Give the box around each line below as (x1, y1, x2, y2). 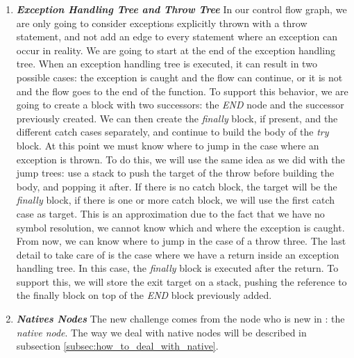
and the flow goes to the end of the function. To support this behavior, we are (16, 83, 348, 98)
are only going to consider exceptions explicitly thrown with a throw (16, 15, 307, 30)
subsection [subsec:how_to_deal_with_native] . (16, 339, 219, 353)
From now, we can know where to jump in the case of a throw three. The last (16, 234, 346, 248)
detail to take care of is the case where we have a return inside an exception (16, 247, 339, 261)
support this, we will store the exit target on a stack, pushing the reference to (16, 274, 347, 288)
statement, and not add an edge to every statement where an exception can (16, 29, 337, 44)
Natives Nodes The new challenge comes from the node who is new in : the (16, 311, 345, 326)
